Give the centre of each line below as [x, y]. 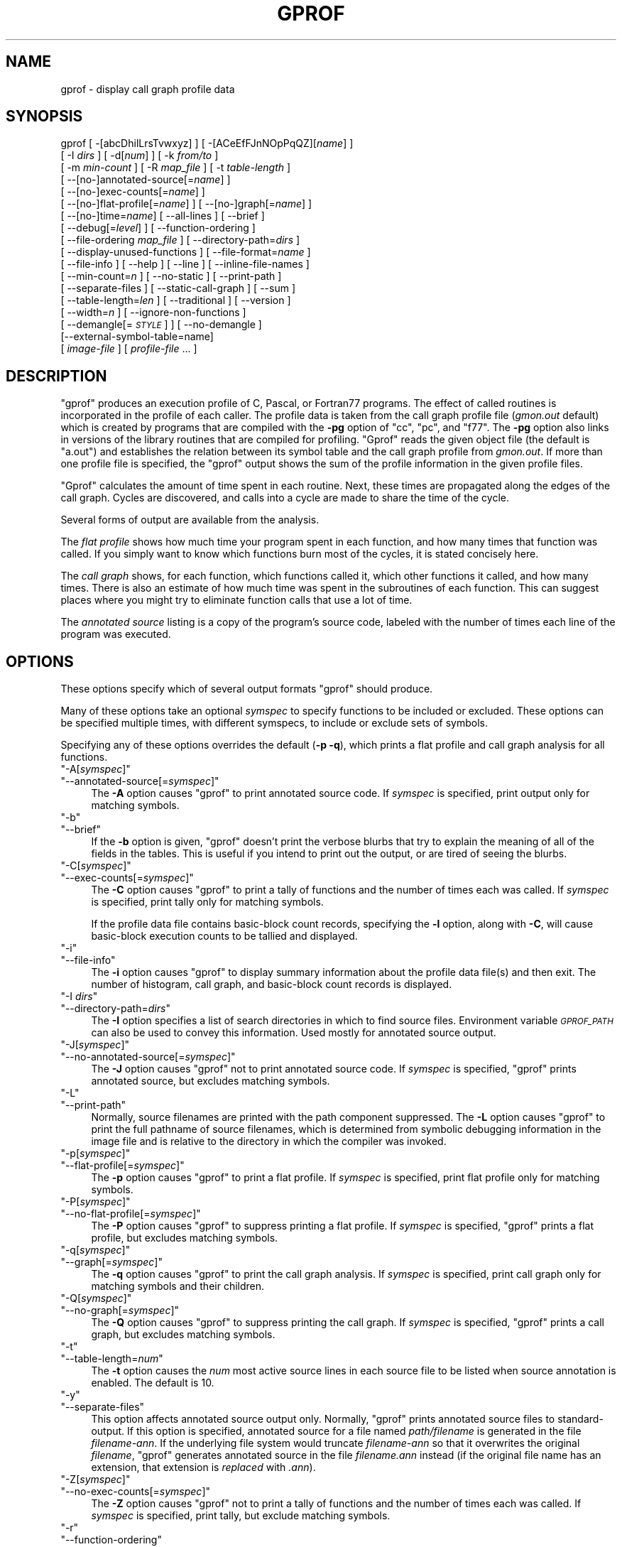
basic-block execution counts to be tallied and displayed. [224, 936]
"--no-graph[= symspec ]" [120, 1310]
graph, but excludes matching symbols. [183, 1335]
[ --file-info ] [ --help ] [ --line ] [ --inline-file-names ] [185, 264]
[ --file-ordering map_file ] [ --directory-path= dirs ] [180, 240]
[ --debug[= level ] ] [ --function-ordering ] [158, 228]
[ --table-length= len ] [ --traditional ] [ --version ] [176, 300]
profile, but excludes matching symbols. [185, 1238]
